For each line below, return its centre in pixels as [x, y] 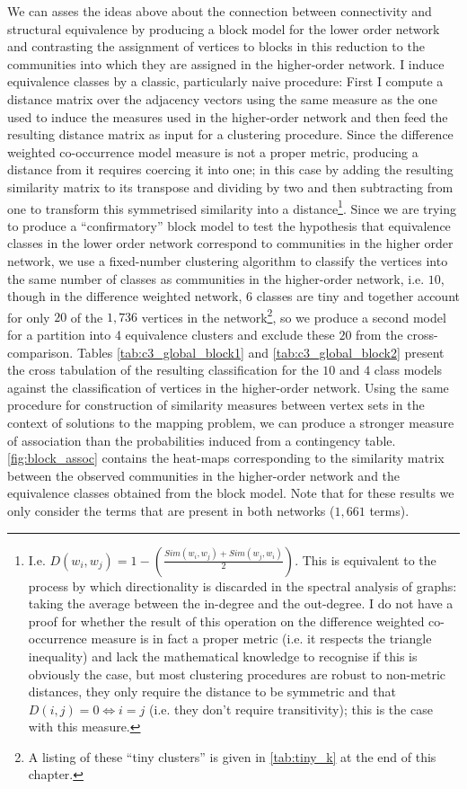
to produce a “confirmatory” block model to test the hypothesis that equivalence [229, 225]
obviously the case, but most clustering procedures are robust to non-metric [237, 674]
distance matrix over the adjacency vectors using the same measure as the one [222, 98]
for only [29, 317]
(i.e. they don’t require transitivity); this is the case [291, 709]
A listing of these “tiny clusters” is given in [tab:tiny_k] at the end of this [232, 756]
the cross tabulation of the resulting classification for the [163, 370]
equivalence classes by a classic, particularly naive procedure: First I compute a [225, 81]
